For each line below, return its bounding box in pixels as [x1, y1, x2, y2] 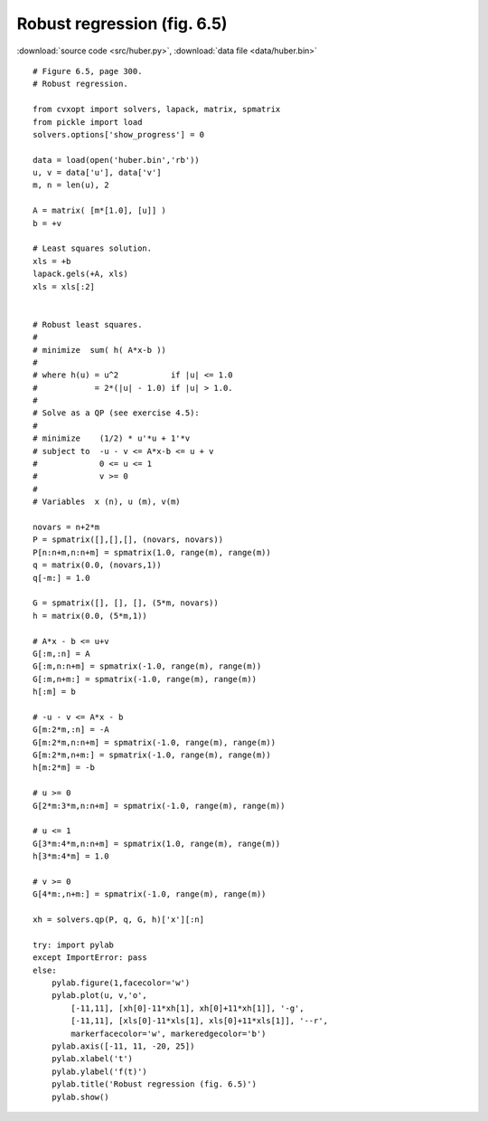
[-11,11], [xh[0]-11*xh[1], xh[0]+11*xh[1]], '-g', [70, 1002, 305, 1013]
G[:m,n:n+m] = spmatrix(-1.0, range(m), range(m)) [33, 661, 262, 671]
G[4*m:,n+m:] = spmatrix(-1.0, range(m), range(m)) [33, 889, 267, 899]
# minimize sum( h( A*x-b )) [33, 345, 167, 355]
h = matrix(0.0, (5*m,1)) [33, 611, 148, 621]
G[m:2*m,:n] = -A [33, 725, 109, 735]
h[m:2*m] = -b [33, 763, 95, 773]
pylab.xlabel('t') [51, 1054, 134, 1064]
